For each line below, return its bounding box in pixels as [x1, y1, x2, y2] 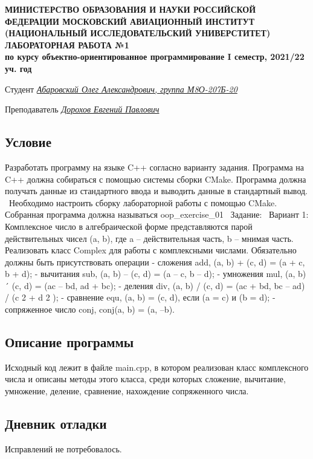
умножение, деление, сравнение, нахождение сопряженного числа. [5, 385, 249, 397]
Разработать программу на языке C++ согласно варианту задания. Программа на [5, 160, 305, 173]
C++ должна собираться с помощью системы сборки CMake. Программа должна [5, 172, 306, 185]
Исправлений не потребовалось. [5, 442, 122, 455]
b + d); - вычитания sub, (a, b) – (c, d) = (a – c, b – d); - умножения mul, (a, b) [5, 267, 306, 280]
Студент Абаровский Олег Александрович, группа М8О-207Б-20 [5, 82, 237, 95]
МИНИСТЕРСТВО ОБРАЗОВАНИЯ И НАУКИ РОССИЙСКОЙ [5, 3, 256, 15]
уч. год [5, 62, 32, 74]
